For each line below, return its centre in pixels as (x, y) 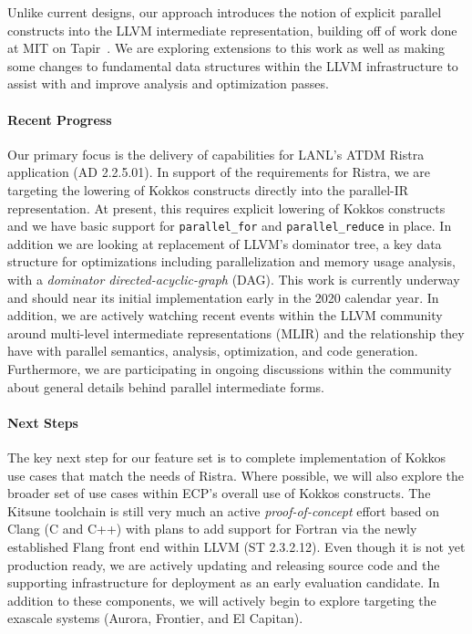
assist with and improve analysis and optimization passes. (168, 83)
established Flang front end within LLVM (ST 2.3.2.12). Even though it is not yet (236, 546)
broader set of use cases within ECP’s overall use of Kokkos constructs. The (219, 493)
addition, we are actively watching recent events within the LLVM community (225, 315)
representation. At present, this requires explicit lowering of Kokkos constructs (226, 208)
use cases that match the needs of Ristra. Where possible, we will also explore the (236, 475)
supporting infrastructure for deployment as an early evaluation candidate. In (224, 582)
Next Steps (43, 422)
